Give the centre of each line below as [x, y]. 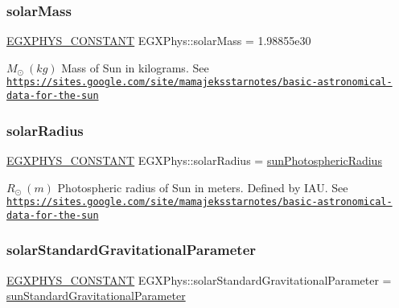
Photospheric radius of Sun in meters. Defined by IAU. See [203, 187]
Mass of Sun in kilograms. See [135, 67]
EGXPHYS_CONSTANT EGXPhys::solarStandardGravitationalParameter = [199, 279]
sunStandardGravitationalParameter [96, 296]
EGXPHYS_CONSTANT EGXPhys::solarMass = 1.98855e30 [159, 41]
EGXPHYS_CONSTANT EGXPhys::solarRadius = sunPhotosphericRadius [194, 160]
